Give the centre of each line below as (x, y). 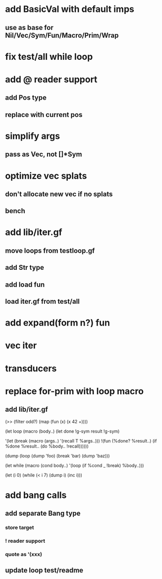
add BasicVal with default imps (70, 9)
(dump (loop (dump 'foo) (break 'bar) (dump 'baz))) (57, 456)
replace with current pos (44, 115)
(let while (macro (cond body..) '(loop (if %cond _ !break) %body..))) (75, 465)
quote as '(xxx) (24, 554)
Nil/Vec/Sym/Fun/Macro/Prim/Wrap (62, 35)
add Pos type (26, 98)
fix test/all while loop (49, 57)
